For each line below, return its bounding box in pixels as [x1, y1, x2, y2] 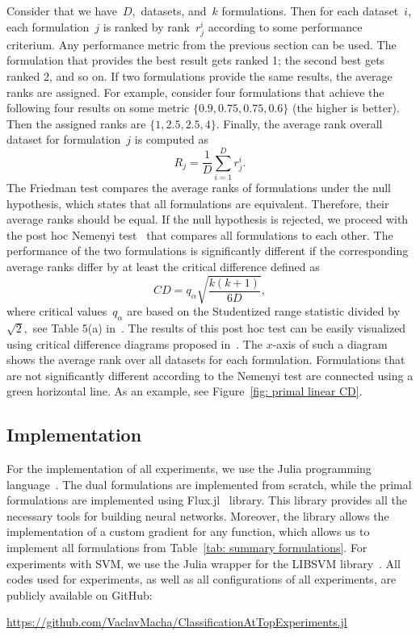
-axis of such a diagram [272, 335, 388, 352]
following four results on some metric [6, 99, 190, 116]
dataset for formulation [6, 131, 121, 148]
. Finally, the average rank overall [216, 115, 383, 132]
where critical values [6, 303, 107, 320]
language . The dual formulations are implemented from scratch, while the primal [6, 475, 412, 492]
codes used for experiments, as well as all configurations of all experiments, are [6, 571, 397, 588]
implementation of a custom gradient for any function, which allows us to [6, 523, 370, 540]
